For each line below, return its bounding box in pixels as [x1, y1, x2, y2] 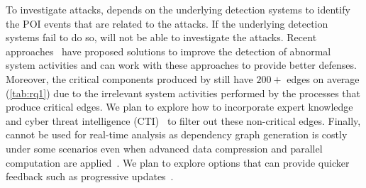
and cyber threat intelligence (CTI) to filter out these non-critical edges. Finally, [6, 113, 361, 128]
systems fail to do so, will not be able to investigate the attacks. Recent [6, 30, 317, 45]
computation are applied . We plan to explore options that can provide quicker [6, 155, 350, 170]
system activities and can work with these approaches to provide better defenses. [6, 57, 357, 72]
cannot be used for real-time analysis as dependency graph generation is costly [6, 127, 348, 142]
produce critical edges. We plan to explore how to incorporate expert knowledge [6, 99, 353, 114]
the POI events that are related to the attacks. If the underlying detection [6, 16, 328, 31]
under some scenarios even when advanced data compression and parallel [6, 140, 323, 155]
